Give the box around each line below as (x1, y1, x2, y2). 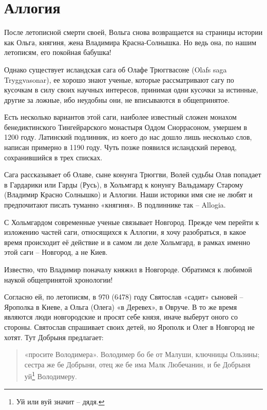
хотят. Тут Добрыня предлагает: (4, 331, 104, 342)
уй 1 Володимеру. (24, 369, 77, 381)
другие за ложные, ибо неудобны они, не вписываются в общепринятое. (4, 94, 230, 105)
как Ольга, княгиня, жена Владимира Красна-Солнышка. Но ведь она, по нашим (4, 36, 257, 47)
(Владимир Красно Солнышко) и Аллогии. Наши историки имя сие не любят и (4, 189, 253, 200)
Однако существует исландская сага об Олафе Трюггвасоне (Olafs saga (4, 64, 227, 74)
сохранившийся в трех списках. (4, 152, 103, 162)
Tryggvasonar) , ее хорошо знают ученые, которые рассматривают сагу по (4, 74, 234, 85)
